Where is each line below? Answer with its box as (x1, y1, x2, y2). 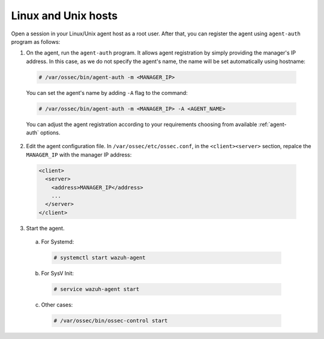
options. (40, 129, 61, 136)
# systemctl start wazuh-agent (53, 254, 146, 261)
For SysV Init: (41, 270, 74, 277)
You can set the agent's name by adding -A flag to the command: (26, 89, 188, 96)
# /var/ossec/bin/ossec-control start (53, 317, 168, 324)
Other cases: (41, 301, 73, 308)
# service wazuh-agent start (53, 286, 140, 293)
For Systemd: (41, 238, 74, 245)
